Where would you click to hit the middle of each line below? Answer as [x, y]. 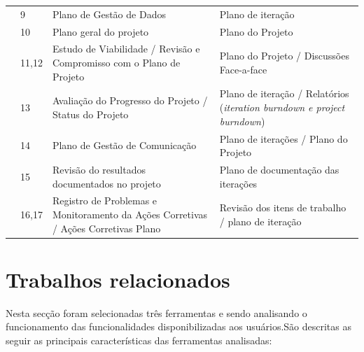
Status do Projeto [90, 114]
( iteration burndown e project [282, 107]
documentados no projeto [106, 183]
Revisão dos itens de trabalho [283, 207]
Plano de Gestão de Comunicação [124, 145]
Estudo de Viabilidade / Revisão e [126, 49]
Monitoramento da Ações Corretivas [130, 214]
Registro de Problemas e [105, 200]
